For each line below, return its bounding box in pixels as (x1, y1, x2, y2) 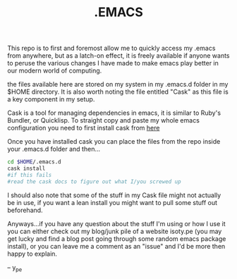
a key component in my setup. (7, 95, 95, 104)
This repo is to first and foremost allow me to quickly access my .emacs (7, 44, 216, 53)
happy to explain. (7, 249, 58, 258)
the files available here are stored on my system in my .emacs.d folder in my (7, 80, 229, 89)
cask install (7, 165, 46, 173)
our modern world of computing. (7, 66, 102, 75)
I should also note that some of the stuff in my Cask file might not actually (7, 191, 221, 199)
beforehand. (7, 206, 44, 214)
